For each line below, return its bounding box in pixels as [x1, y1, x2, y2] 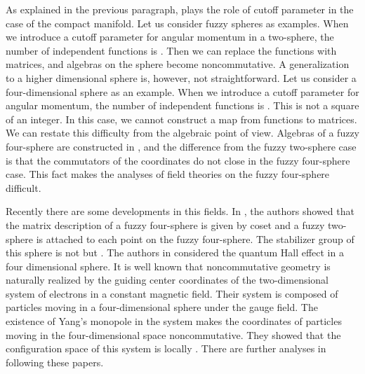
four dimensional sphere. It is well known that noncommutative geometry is [6, 258, 331, 273]
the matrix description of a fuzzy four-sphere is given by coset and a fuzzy [6, 217, 325, 232]
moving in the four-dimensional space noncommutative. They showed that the [6, 327, 341, 342]
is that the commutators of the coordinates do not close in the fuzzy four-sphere [6, 153, 350, 167]
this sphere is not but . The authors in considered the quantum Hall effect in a [6, 245, 344, 260]
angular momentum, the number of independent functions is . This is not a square [6, 98, 359, 113]
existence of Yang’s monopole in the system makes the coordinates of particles [6, 314, 342, 328]
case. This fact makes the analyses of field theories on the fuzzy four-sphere [6, 167, 330, 181]
